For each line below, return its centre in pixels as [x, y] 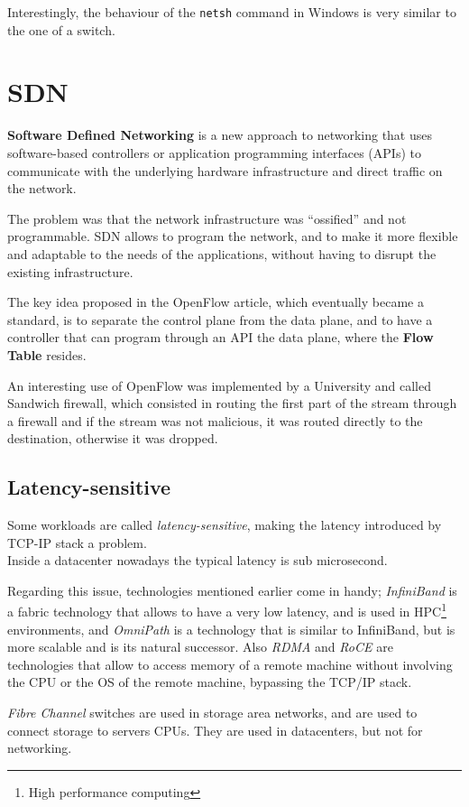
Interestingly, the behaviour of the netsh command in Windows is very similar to [232, 12]
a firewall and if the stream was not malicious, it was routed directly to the [215, 420]
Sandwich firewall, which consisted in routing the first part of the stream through [232, 403]
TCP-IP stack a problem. [77, 542]
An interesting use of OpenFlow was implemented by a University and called [219, 385]
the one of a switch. [61, 29]
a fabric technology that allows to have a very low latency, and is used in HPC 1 [227, 610]
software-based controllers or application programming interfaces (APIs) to [214, 152]
